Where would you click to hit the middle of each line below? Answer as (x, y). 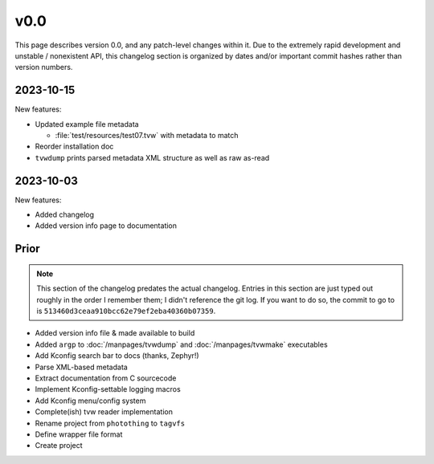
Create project (59, 446)
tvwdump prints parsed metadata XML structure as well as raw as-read (152, 157)
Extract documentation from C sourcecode (106, 378)
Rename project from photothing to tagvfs (110, 423)
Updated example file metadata (87, 124)
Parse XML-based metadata (81, 367)
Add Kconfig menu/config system (90, 401)
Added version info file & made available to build (115, 333)
